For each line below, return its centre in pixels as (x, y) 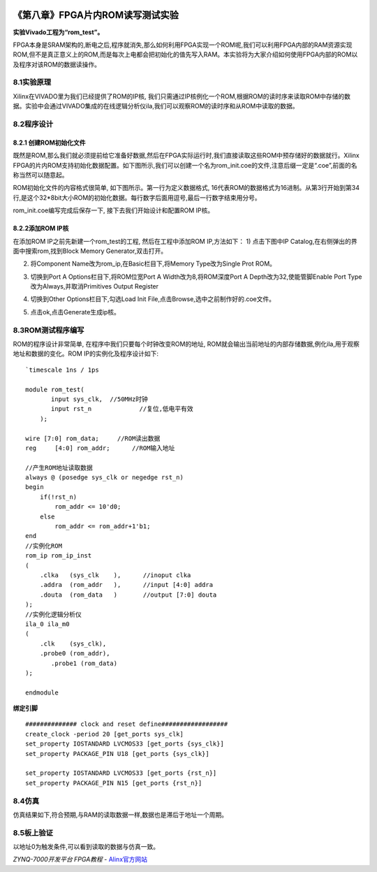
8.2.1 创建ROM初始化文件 (50, 143)
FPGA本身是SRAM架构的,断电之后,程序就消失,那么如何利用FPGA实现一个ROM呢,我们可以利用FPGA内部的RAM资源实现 (183, 45)
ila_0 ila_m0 (47, 624)
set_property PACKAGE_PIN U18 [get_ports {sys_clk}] (117, 754)
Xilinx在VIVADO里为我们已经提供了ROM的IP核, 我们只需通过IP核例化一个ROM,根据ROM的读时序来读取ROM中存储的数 (182, 96)
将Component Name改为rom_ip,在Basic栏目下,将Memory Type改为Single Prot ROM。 (153, 264)
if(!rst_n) (58, 497)
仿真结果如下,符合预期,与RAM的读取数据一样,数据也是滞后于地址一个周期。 (120, 815)
